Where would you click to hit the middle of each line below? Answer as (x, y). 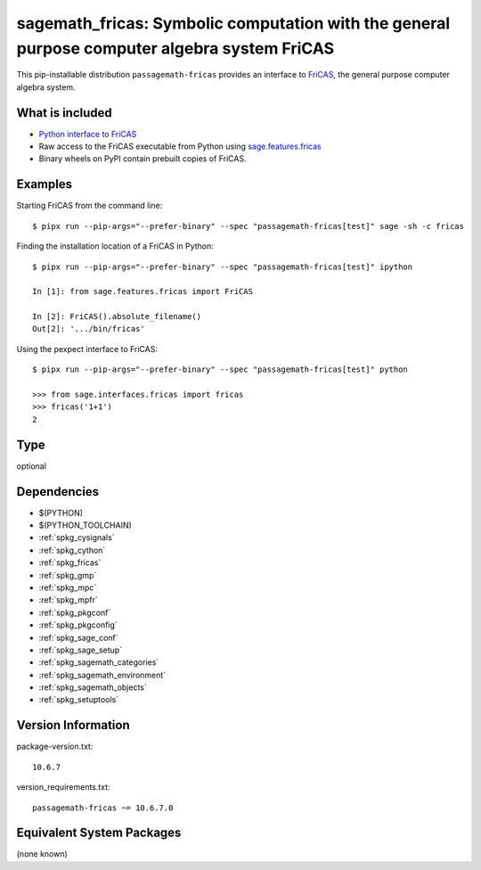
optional (31, 466)
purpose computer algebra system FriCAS (175, 48)
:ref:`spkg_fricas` (70, 562)
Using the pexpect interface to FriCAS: (87, 349)
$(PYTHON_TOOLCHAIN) (86, 525)
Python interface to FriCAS (88, 134)
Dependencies (58, 492)
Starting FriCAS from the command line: (90, 206)
